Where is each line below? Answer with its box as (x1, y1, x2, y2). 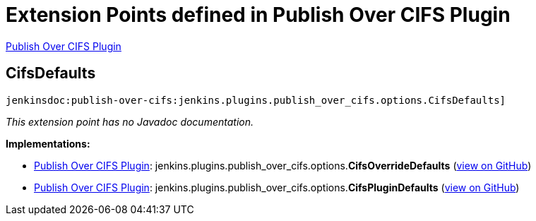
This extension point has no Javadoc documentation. (6, 115, 254, 128)
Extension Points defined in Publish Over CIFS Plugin (6, 3, 511, 27)
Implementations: (6, 137, 90, 150)
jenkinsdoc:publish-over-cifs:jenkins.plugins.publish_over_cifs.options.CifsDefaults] (6, 94, 506, 106)
